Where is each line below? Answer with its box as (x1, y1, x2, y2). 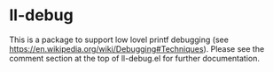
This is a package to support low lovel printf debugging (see (9, 34, 229, 45)
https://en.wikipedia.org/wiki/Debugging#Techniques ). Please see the (9, 43, 265, 54)
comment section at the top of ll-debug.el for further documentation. (9, 53, 260, 63)
